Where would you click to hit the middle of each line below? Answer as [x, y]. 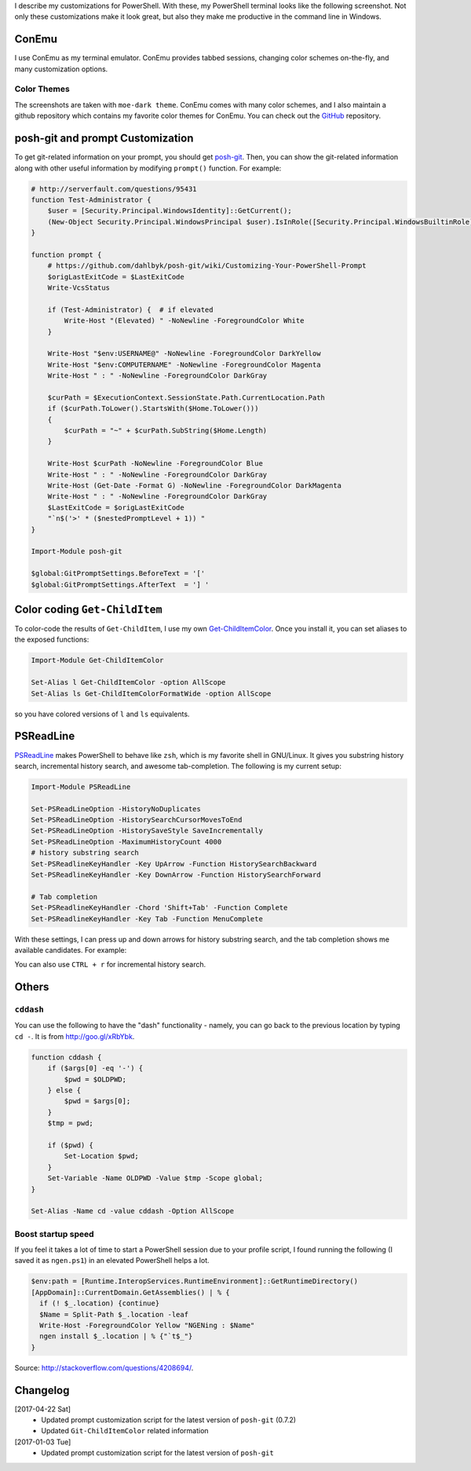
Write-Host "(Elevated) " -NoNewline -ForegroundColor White [184, 321]
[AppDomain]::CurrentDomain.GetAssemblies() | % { [131, 1292]
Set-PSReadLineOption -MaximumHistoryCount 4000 [126, 842]
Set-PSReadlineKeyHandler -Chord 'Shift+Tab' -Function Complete [159, 908]
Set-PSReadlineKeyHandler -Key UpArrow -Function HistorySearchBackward [174, 864]
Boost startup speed [54, 1234]
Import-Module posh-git [77, 551]
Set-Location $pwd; [101, 1156]
